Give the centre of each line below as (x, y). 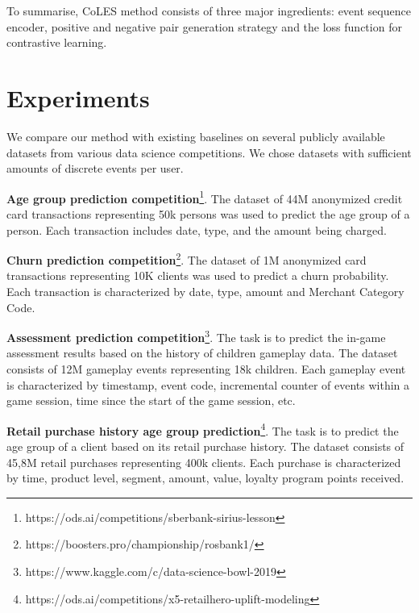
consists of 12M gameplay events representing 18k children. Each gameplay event (206, 369)
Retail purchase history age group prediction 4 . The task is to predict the (203, 429)
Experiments (78, 97)
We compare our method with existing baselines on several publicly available (196, 136)
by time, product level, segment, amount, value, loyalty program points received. (205, 478)
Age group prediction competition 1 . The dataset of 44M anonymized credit (205, 197)
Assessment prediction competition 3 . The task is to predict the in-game (196, 336)
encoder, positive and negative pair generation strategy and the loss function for (204, 26)
